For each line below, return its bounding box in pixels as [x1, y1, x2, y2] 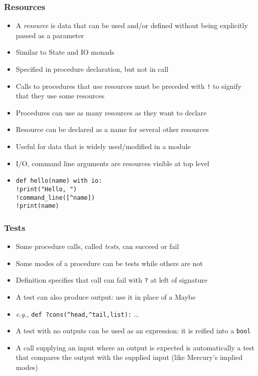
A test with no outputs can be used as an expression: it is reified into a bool [16, 325, 251, 336]
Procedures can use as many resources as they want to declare [16, 107, 207, 117]
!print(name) [16, 202, 59, 210]
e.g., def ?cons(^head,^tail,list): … [16, 308, 139, 319]
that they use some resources [16, 90, 105, 101]
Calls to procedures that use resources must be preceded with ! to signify [16, 80, 241, 91]
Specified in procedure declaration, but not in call [16, 64, 169, 74]
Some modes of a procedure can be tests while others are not [16, 258, 203, 268]
